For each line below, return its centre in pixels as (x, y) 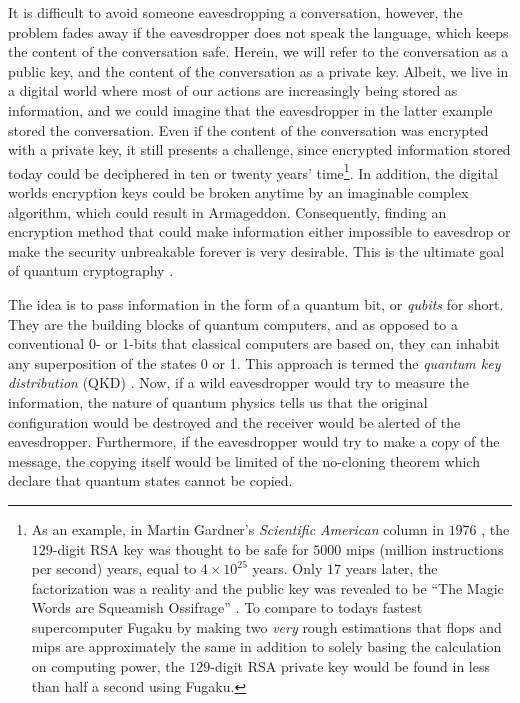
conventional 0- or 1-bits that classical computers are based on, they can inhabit (254, 343)
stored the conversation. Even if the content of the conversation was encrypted (248, 129)
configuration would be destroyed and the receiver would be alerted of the (234, 421)
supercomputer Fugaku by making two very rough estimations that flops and (266, 626)
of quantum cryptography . (91, 270)
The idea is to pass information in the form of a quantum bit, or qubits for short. (256, 303)
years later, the (391, 568)
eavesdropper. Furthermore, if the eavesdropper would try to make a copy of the (254, 441)
